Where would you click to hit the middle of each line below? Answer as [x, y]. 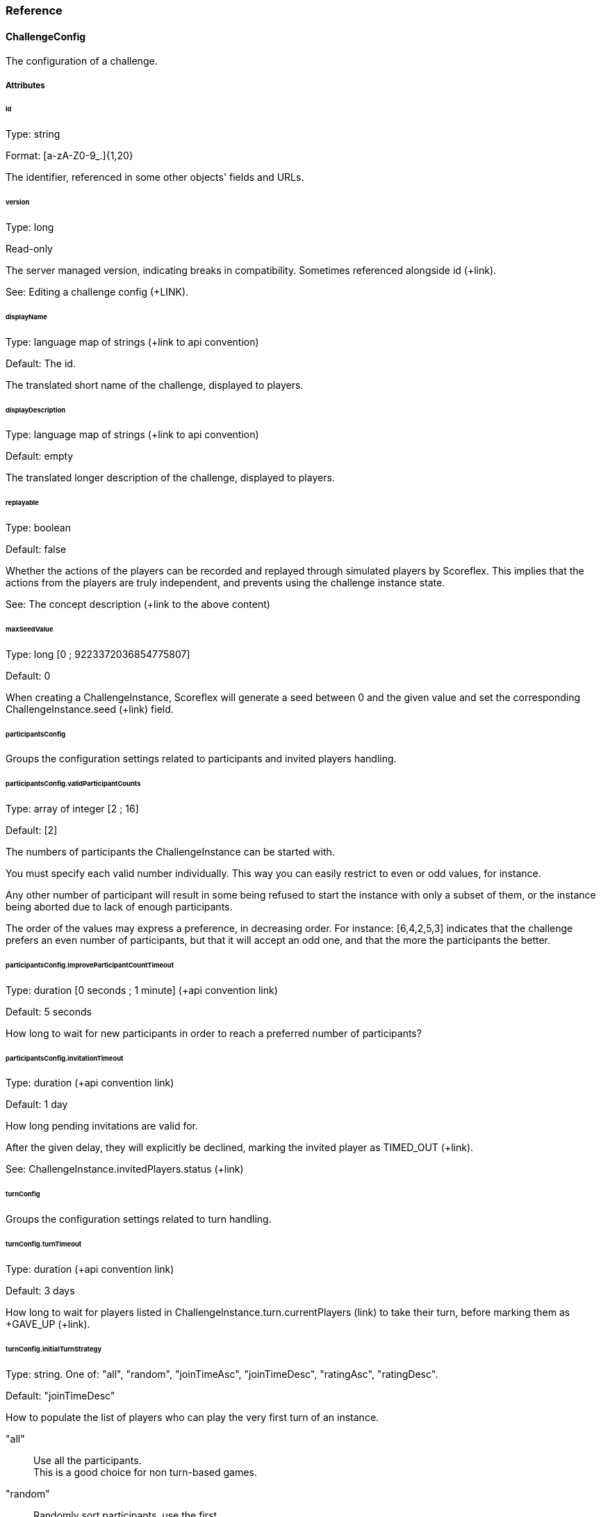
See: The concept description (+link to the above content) [138, 604]
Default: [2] [32, 830]
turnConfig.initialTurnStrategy [54, 1349]
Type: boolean [38, 528]
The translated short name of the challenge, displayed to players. [155, 385]
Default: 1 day [37, 1105]
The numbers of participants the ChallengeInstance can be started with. [170, 852]
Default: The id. [41, 363]
